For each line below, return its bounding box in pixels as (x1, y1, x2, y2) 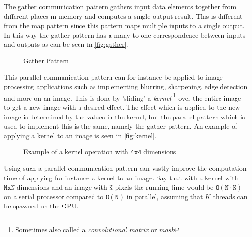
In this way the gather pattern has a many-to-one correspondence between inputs (4, 30, 246, 40)
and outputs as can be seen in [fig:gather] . (4, 39, 128, 49)
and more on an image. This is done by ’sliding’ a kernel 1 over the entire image (4, 91, 241, 103)
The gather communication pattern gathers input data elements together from (4, 1, 236, 11)
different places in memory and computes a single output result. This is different (4, 11, 243, 21)
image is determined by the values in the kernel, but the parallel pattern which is (4, 111, 245, 121)
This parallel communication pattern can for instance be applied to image (4, 72, 223, 82)
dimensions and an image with (16, 182, 107, 192)
